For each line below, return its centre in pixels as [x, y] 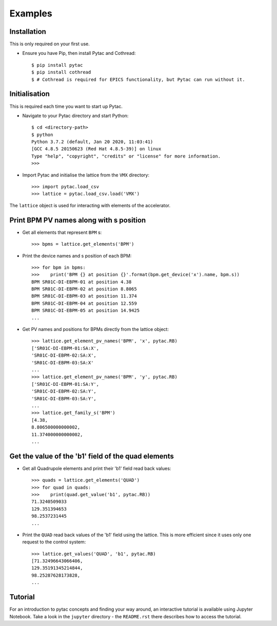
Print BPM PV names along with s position [78, 220]
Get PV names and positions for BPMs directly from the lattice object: [96, 329]
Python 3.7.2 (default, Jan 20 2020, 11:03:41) [92, 142]
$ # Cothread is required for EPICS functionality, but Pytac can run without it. [138, 79]
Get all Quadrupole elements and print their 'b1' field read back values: [97, 468]
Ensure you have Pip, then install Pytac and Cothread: [79, 53]
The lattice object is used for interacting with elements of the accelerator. [90, 205]
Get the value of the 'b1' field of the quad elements [92, 456]
